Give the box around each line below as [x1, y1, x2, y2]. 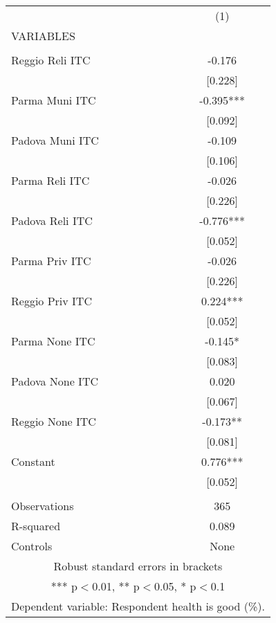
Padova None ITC [11, 373, 98, 389]
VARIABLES [11, 28, 75, 44]
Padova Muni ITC [11, 132, 99, 148]
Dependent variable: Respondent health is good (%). [11, 598, 265, 614]
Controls [11, 538, 53, 554]
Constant [11, 453, 55, 469]
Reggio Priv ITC [11, 293, 92, 309]
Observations [11, 498, 74, 514]
